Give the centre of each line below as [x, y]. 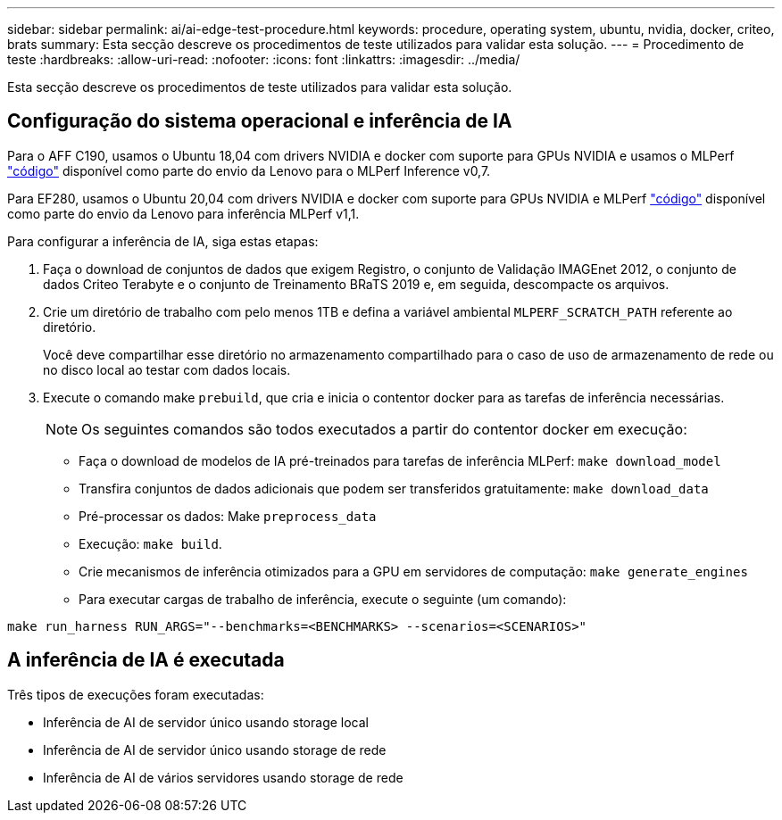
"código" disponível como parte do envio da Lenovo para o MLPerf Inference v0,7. [249, 170]
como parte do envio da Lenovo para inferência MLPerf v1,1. [183, 213]
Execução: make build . [150, 543]
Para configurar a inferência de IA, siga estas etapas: [163, 241]
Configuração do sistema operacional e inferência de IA [260, 121]
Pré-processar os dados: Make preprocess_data [228, 516]
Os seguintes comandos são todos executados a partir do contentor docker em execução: [384, 429]
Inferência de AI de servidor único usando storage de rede [215, 750]
